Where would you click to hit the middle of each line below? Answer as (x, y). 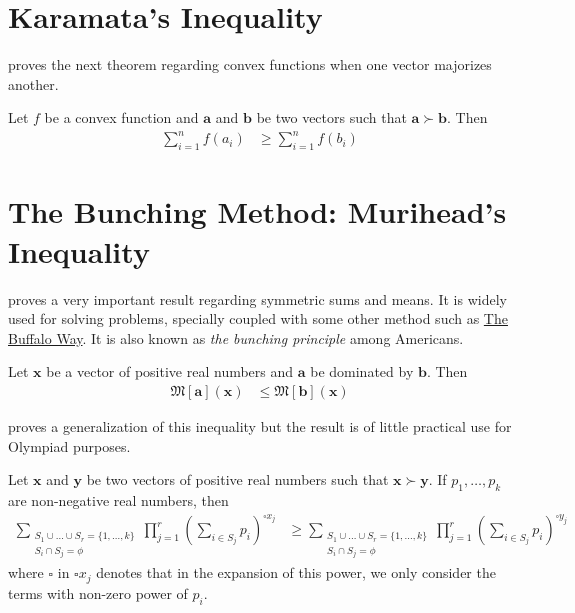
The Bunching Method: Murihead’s (257, 211)
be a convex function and (121, 117)
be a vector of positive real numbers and (170, 371)
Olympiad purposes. (69, 445)
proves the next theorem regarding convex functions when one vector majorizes (250, 64)
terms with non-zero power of (98, 592)
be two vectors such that (331, 117)
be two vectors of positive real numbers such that (237, 479)
